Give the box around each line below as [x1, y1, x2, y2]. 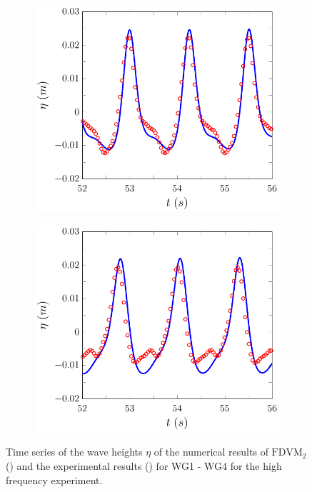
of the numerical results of [154, 444, 268, 459]
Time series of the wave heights [6, 444, 143, 459]
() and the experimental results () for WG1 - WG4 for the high [6, 458, 282, 473]
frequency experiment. [6, 472, 103, 487]
